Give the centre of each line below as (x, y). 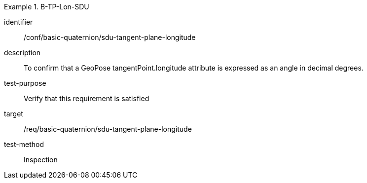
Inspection (41, 160)
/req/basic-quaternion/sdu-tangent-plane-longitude (108, 129)
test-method (24, 144)
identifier (18, 22)
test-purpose (25, 83)
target (14, 114)
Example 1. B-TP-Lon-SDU (47, 7)
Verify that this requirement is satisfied (87, 98)
